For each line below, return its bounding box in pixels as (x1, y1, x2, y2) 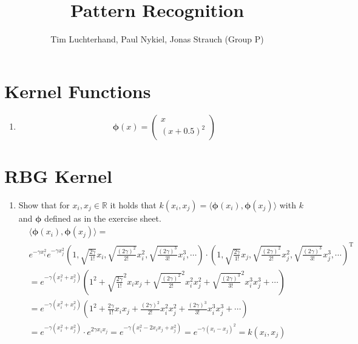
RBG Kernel (4, 163, 112, 188)
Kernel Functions (4, 78, 151, 103)
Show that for (18, 198, 70, 211)
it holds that (110, 198, 157, 211)
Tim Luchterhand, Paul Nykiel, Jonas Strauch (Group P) (50, 33, 264, 45)
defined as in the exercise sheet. (44, 211, 161, 224)
